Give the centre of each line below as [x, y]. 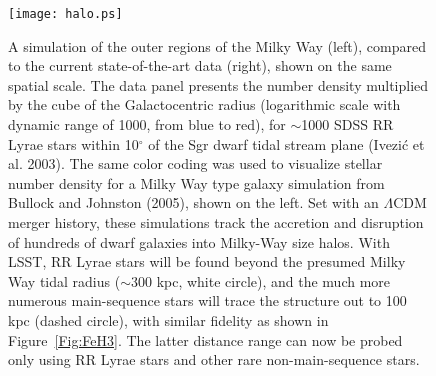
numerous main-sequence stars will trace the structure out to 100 [207, 300]
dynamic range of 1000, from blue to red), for [147, 124]
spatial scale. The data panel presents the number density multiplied [218, 84]
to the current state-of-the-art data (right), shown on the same [200, 65]
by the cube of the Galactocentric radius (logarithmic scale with [204, 104]
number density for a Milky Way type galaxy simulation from [196, 182]
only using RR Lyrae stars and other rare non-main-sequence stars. [214, 359]
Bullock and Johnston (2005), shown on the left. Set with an [193, 202]
